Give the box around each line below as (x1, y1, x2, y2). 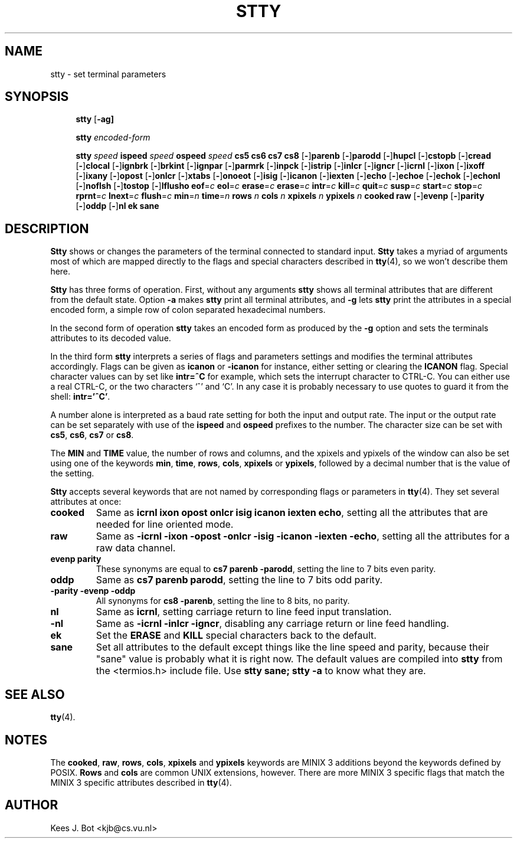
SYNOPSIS (5, 89, 69, 104)
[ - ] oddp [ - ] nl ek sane (76, 201, 159, 211)
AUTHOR (5, 798, 58, 813)
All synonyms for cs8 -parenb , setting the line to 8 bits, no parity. (96, 596, 350, 606)
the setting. (50, 468, 94, 479)
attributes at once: (50, 496, 122, 507)
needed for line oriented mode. (96, 518, 234, 531)
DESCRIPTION (5, 221, 89, 236)
